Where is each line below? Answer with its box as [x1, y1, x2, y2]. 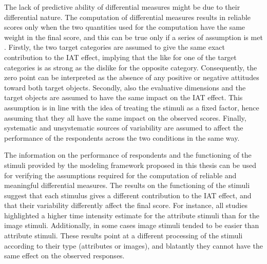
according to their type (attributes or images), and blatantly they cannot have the [4, 240, 263, 251]
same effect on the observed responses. [4, 250, 125, 261]
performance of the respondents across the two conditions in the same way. [4, 132, 240, 143]
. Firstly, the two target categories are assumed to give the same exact [4, 42, 225, 52]
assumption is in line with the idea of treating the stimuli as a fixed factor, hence [4, 102, 259, 112]
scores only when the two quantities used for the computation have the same [4, 22, 245, 32]
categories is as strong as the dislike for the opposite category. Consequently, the [4, 62, 257, 72]
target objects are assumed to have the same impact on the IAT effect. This [4, 92, 243, 103]
